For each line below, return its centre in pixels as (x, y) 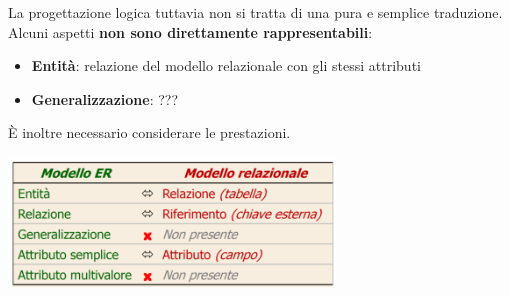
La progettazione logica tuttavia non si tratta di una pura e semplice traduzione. (255, 12)
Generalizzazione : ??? (105, 98)
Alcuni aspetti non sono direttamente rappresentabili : (190, 31)
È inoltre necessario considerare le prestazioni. (149, 132)
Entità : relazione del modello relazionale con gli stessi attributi (226, 65)
